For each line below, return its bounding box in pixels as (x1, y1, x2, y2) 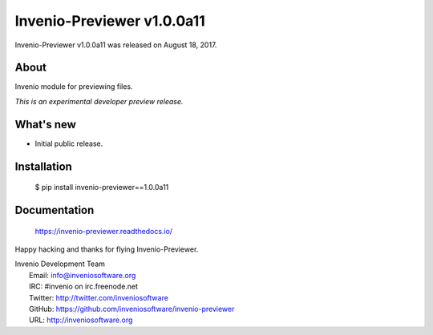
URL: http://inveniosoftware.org (29, 315, 133, 325)
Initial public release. (34, 139, 103, 148)
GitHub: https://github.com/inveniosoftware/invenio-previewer (29, 304, 235, 313)
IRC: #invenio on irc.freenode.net (29, 281, 139, 292)
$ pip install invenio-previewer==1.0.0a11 (34, 183, 169, 192)
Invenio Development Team (14, 259, 106, 268)
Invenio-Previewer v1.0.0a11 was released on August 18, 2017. (14, 40, 217, 50)
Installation (14, 159, 72, 173)
